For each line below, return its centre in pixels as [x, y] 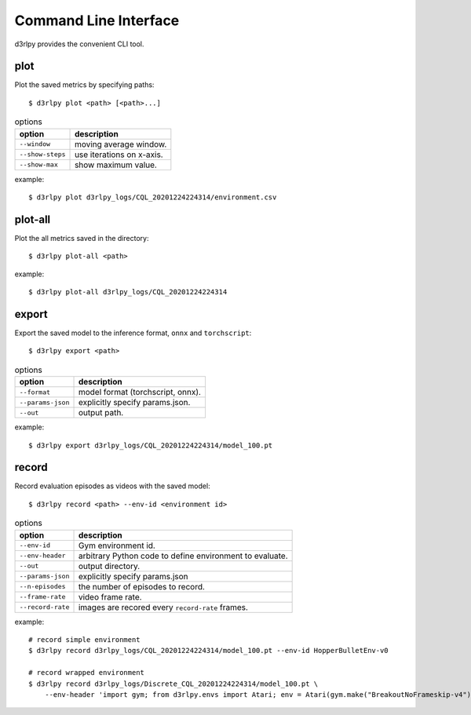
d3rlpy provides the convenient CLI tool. [79, 44]
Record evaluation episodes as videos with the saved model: [113, 486]
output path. [101, 413]
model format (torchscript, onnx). [140, 392]
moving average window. [121, 144]
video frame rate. [110, 596]
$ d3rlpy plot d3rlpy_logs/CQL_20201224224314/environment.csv [153, 197]
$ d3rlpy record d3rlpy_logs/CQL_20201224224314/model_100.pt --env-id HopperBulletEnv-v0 [208, 651]
